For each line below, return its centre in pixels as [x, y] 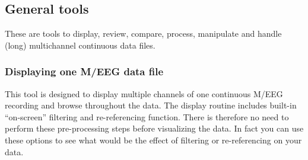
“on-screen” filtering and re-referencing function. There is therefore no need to [147, 116]
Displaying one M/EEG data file [84, 71]
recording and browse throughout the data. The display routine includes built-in [151, 105]
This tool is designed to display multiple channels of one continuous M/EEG [144, 93]
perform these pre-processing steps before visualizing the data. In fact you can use [154, 128]
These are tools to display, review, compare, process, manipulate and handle [143, 33]
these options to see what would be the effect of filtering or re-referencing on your [153, 140]
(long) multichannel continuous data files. [80, 45]
